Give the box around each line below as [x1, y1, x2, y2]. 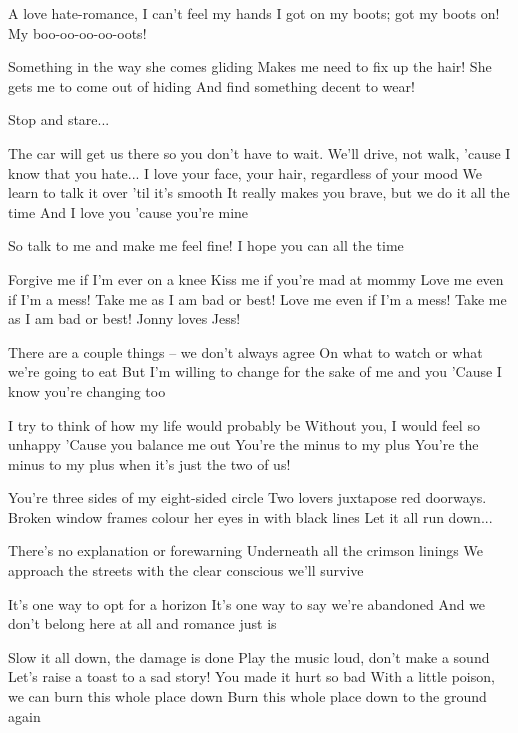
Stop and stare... [8, 109, 110, 130]
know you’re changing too [8, 380, 166, 401]
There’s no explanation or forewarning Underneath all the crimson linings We [8, 540, 483, 561]
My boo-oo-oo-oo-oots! [8, 22, 147, 43]
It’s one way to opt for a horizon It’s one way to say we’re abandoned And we [8, 593, 486, 614]
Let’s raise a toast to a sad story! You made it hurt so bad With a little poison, [8, 666, 495, 687]
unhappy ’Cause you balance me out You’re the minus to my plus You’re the [8, 434, 479, 455]
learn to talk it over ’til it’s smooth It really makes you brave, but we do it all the [8, 182, 510, 203]
